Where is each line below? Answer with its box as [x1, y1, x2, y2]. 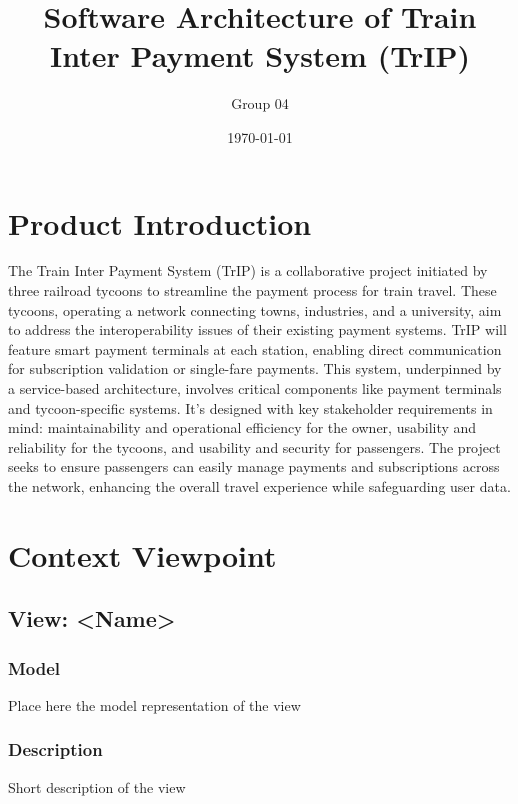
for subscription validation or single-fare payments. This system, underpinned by [8, 358, 502, 379]
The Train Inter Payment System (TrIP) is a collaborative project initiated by [8, 260, 488, 281]
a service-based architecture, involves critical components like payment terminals [8, 378, 502, 398]
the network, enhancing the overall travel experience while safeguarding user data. [8, 475, 511, 496]
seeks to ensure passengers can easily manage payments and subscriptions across [8, 456, 500, 477]
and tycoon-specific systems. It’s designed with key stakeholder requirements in [8, 397, 493, 418]
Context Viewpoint [8, 534, 277, 575]
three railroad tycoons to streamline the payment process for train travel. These [8, 280, 497, 301]
